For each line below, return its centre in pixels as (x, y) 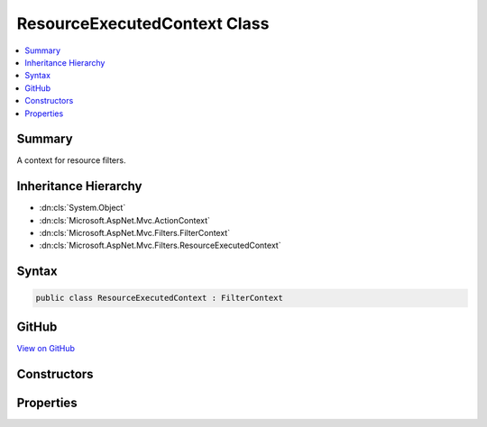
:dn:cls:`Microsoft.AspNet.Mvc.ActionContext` (125, 220)
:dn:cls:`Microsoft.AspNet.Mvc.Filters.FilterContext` (134, 233)
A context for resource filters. (71, 160)
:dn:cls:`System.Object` (83, 208)
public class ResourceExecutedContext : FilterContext (159, 298)
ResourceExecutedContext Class (143, 23)
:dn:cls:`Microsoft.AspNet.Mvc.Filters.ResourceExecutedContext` (160, 245)
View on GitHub (46, 348)
